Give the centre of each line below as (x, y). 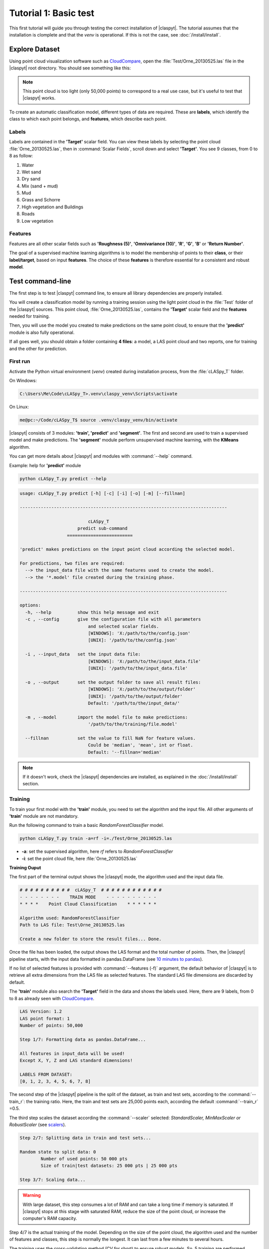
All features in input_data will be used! (72, 1053)
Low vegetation (38, 221)
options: (30, 605)
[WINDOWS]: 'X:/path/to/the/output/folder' (142, 689)
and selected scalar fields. (124, 626)
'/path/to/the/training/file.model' (133, 724)
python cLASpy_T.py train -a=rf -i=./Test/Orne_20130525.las (96, 839)
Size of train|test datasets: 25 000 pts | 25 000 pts (109, 1166)
